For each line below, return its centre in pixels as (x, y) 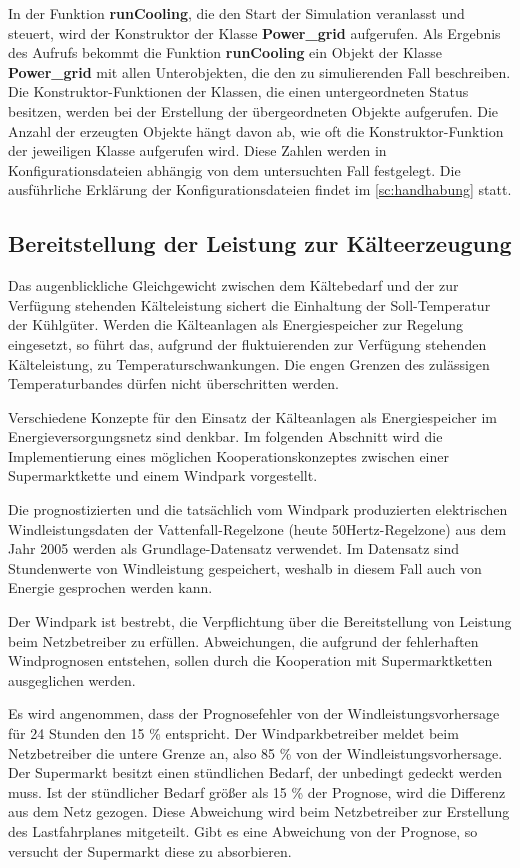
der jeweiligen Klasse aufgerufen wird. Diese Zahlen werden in (197, 150)
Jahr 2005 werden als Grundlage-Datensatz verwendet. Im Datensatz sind (234, 548)
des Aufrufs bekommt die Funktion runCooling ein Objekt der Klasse (225, 52)
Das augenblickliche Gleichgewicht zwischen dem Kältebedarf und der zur (233, 285)
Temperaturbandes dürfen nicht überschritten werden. (173, 383)
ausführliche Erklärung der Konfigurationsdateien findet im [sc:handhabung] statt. (260, 189)
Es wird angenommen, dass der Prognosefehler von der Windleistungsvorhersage (254, 713)
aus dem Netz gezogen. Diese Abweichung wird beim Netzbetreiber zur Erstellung (259, 811)
